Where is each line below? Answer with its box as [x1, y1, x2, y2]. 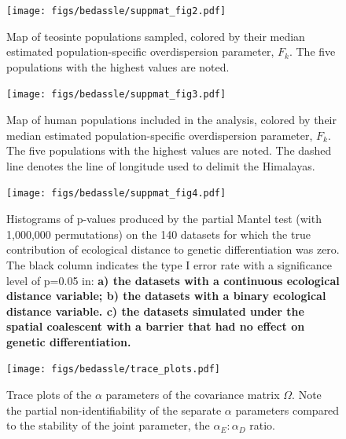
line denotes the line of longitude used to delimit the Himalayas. [6, 157, 315, 174]
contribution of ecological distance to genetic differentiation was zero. [6, 241, 340, 258]
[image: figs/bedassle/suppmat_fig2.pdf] [6, 5, 226, 16]
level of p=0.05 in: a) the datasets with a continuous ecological [6, 272, 340, 288]
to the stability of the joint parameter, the [6, 417, 210, 434]
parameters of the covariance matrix [105, 386, 280, 403]
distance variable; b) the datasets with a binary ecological [6, 287, 326, 304]
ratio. [249, 417, 275, 434]
